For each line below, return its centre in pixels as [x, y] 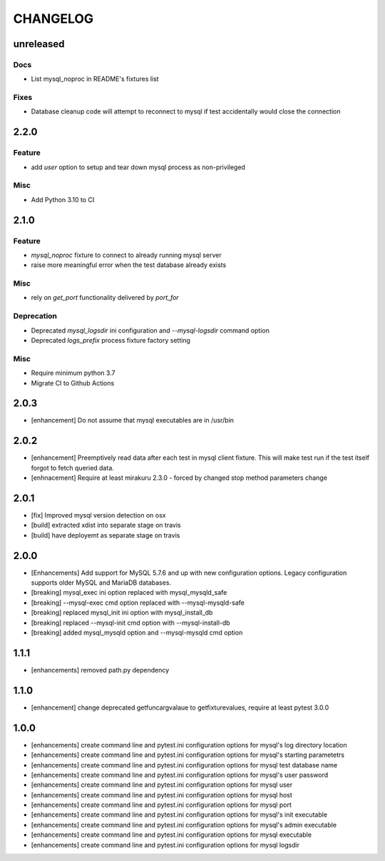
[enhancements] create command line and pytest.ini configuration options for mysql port [161, 805]
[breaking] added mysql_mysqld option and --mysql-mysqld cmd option [137, 633]
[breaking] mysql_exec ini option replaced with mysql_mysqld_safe [129, 593]
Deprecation [35, 316]
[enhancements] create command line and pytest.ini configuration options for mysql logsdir [165, 845]
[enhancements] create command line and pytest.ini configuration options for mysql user [162, 785]
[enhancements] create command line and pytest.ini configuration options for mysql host [161, 795]
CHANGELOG [53, 19]
